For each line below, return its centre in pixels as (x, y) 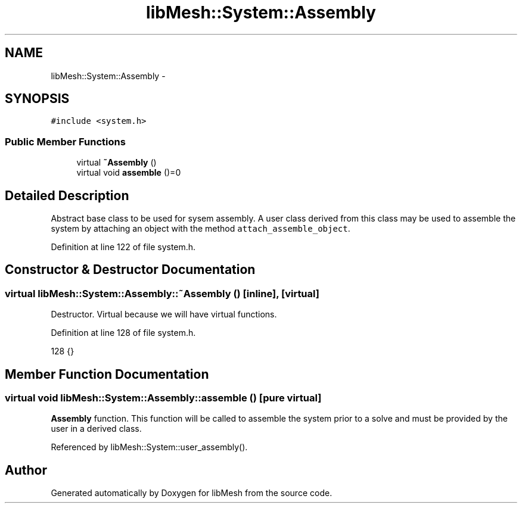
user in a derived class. (96, 429)
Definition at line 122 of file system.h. (123, 247)
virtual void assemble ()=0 (129, 173)
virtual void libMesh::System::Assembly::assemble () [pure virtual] (163, 398)
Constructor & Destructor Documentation (130, 270)
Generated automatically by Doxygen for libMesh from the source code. (192, 493)
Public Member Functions (65, 141)
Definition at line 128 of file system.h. (123, 333)
